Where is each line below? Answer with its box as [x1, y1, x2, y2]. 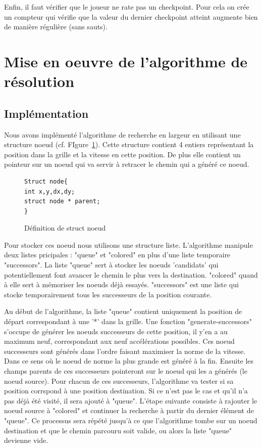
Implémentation [4, 105, 89, 121]
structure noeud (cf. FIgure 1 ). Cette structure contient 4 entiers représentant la [4, 139, 254, 150]
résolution [4, 71, 75, 92]
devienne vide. [4, 435, 48, 445]
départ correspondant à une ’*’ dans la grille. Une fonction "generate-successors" [4, 316, 252, 327]
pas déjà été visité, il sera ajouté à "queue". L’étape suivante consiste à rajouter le [4, 395, 257, 406]
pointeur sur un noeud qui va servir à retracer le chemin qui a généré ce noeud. [4, 159, 249, 169]
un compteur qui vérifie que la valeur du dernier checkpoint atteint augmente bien [4, 11, 258, 22]
